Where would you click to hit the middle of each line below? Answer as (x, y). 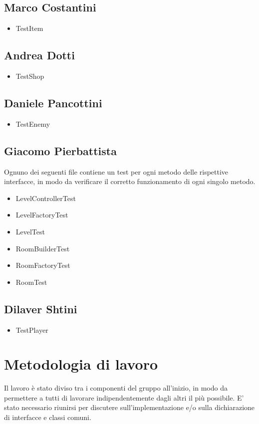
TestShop (30, 76)
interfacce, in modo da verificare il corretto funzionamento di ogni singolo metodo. (130, 181)
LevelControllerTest (46, 198)
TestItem (29, 28)
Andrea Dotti (39, 55)
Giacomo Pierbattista (60, 150)
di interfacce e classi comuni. (48, 417)
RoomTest (31, 282)
